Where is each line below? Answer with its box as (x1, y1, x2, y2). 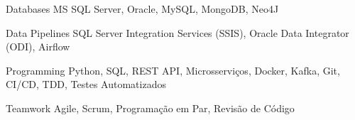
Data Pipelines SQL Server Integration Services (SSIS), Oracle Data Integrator (6, 25, 349, 40)
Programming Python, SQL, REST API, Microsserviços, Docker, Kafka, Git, (6, 62, 340, 77)
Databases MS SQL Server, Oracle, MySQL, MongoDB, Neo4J (6, 1, 279, 16)
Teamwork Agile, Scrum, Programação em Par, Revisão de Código (6, 100, 295, 115)
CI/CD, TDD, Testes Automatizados (6, 77, 166, 92)
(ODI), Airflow (6, 39, 70, 54)
